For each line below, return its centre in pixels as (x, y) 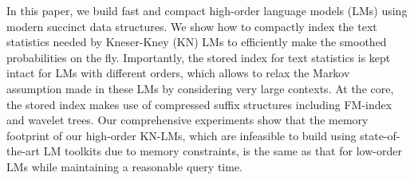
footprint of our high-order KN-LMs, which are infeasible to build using (181, 135)
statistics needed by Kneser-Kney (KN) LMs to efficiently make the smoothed (197, 42)
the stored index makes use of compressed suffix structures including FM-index (199, 104)
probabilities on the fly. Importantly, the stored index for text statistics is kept (199, 57)
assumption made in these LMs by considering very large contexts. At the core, (200, 88)
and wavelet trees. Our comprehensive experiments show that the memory (187, 120)
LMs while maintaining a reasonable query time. (124, 166)
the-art (24, 151)
